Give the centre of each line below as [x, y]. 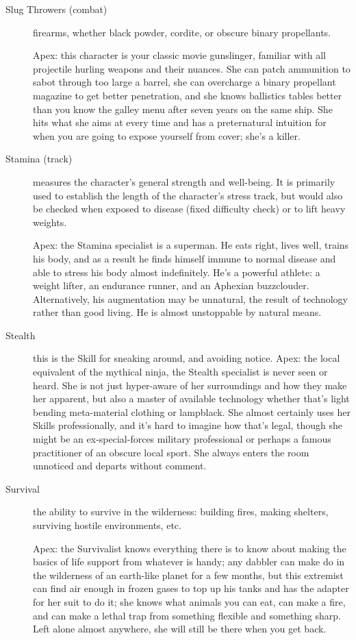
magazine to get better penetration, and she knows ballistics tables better [188, 95]
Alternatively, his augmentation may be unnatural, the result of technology [190, 298]
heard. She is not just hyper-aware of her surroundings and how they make [190, 385]
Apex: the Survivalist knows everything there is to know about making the [190, 548]
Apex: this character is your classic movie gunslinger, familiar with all [179, 55]
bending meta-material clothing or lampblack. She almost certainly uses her [192, 411]
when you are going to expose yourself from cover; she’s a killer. [167, 135]
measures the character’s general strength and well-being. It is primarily [184, 181]
